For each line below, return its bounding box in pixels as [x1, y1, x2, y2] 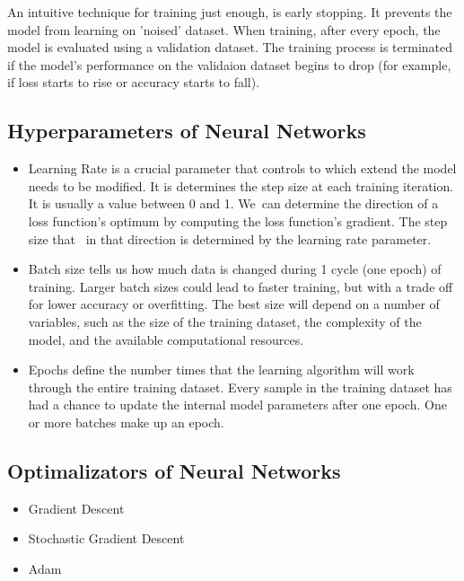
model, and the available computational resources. [28, 330, 304, 348]
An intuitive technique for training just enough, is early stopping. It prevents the [7, 3, 452, 21]
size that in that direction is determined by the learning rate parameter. [28, 229, 432, 248]
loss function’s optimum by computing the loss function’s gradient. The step [28, 211, 448, 230]
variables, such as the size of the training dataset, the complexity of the [28, 312, 422, 330]
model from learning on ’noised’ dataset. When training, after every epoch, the [7, 20, 441, 39]
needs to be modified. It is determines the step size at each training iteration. [28, 176, 454, 195]
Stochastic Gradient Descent [28, 529, 185, 548]
